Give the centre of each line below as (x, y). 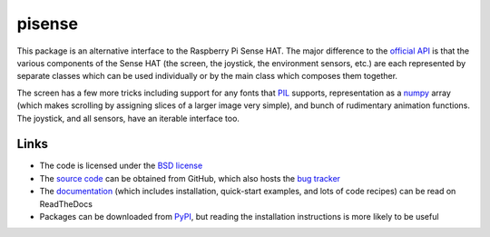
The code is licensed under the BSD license (121, 166)
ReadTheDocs (66, 203)
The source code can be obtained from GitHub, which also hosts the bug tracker (190, 178)
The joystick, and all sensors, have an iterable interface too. (128, 118)
